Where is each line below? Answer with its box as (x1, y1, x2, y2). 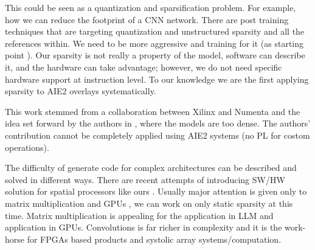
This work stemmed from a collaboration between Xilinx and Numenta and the (5, 105, 300, 117)
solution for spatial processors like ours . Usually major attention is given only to (5, 185, 307, 198)
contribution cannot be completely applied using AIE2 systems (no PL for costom (5, 128, 310, 141)
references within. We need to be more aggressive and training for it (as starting (5, 36, 304, 49)
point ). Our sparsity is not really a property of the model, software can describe (5, 49, 305, 61)
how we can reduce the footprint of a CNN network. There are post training (5, 13, 289, 26)
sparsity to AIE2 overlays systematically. (5, 85, 156, 97)
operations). (5, 141, 49, 153)
